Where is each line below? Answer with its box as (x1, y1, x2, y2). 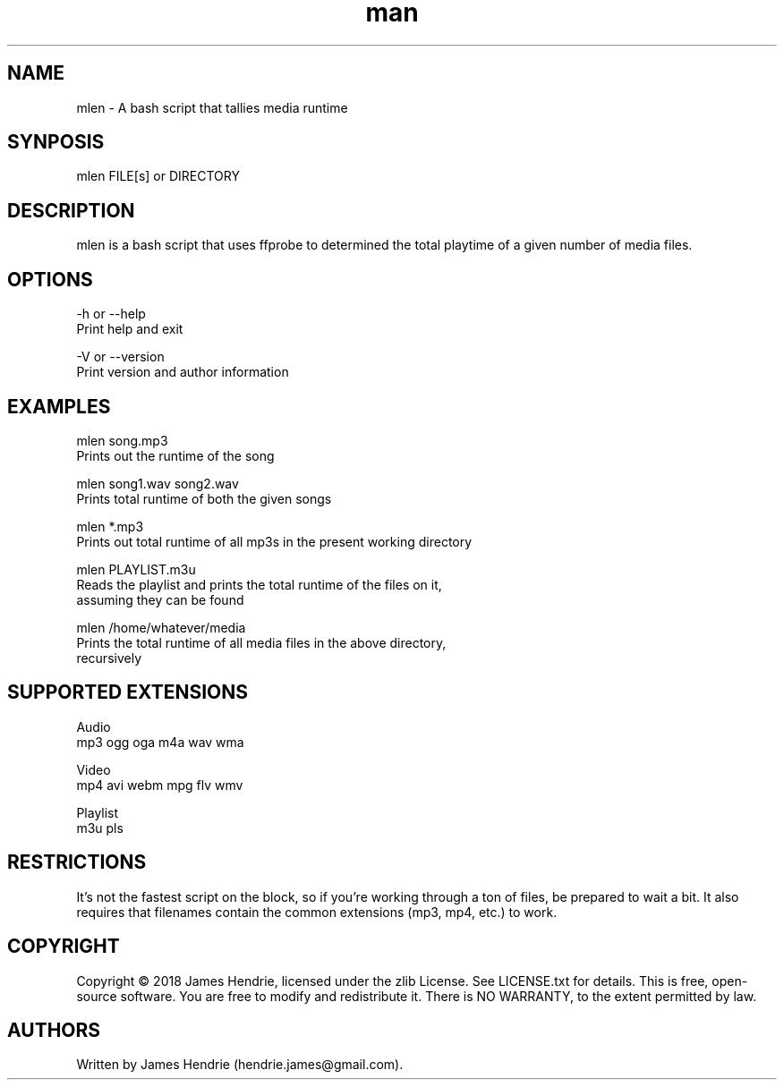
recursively (76, 650, 142, 666)
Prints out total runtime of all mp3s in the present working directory (76, 533, 473, 549)
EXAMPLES (7, 395, 111, 418)
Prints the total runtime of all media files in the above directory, (76, 634, 447, 650)
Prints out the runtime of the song (76, 447, 275, 463)
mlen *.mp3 (76, 518, 144, 534)
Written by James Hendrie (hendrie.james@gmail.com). (76, 1057, 404, 1073)
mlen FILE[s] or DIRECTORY (76, 168, 240, 184)
